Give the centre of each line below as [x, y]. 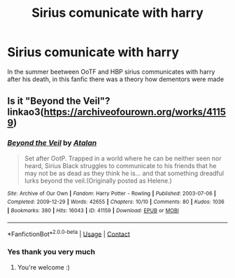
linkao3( [26, 112]
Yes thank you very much [51, 252]
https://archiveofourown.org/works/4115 [135, 112]
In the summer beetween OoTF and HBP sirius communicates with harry [111, 71]
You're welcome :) [43, 267]
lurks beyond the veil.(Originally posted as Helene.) [98, 181]
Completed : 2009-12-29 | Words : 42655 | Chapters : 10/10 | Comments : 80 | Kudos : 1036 [116, 202]
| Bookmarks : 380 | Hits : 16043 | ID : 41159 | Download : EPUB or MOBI [93, 210]
